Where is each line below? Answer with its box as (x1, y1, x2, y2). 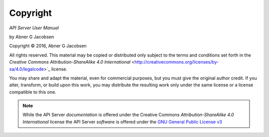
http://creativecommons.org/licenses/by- (134, 59, 219, 65)
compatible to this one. (9, 89, 57, 95)
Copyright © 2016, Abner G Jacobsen (9, 43, 87, 49)
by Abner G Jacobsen (9, 34, 54, 40)
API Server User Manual (9, 25, 59, 31)
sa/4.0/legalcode (9, 66, 44, 72)
